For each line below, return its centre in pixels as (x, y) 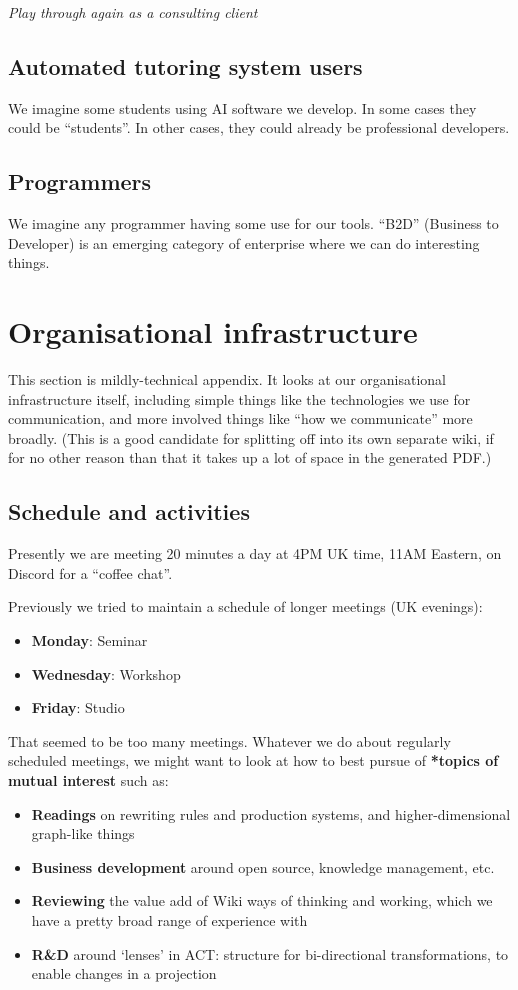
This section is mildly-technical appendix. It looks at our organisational (227, 379)
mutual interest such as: (88, 780)
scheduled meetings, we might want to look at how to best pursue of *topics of (253, 760)
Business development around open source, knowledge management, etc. (263, 866)
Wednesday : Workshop (106, 673)
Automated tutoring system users (185, 65)
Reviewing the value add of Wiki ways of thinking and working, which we (262, 900)
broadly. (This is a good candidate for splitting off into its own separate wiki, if (251, 437)
